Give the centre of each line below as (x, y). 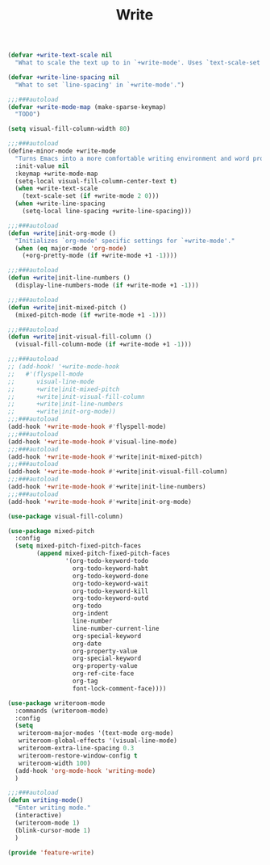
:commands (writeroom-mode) (62, 711)
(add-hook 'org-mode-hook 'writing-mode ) (85, 771)
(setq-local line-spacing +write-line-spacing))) (107, 212)
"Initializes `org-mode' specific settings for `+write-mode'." (125, 241)
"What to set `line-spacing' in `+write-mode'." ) (100, 85)
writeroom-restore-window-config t (78, 756)
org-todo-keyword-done (110, 576)
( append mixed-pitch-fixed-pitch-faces (104, 554)
